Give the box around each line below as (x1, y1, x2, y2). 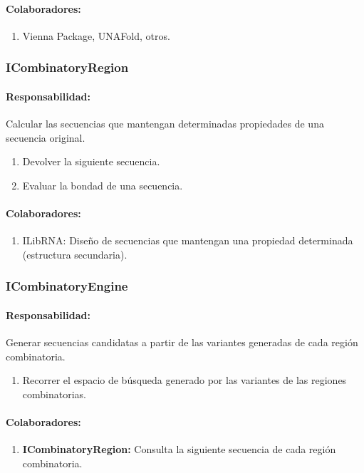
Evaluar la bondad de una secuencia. (22, 177, 183, 192)
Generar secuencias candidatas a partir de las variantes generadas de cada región (6, 335, 358, 350)
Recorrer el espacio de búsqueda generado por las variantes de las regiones (22, 373, 347, 388)
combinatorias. (22, 386, 86, 401)
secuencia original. (6, 130, 85, 145)
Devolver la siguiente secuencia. (22, 154, 160, 169)
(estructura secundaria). (22, 246, 128, 261)
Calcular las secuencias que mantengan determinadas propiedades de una (6, 116, 324, 131)
